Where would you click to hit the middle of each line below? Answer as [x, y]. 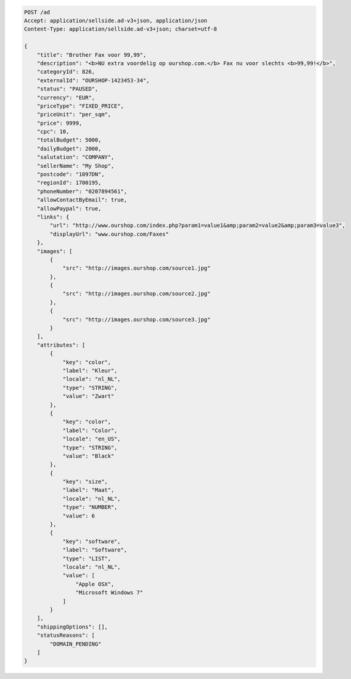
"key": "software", [92, 541]
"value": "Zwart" [88, 396]
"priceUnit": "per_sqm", [74, 115]
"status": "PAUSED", [68, 89]
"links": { [53, 217]
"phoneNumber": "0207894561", [82, 191]
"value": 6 [79, 516]
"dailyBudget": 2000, [69, 149]
